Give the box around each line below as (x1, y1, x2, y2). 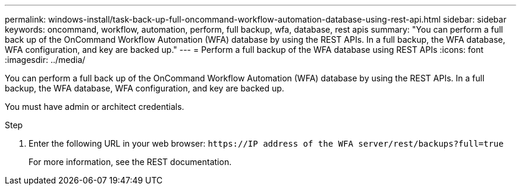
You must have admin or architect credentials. (5, 102, 184, 112)
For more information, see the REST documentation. (29, 157, 232, 167)
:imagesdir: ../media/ (5, 55, 86, 65)
